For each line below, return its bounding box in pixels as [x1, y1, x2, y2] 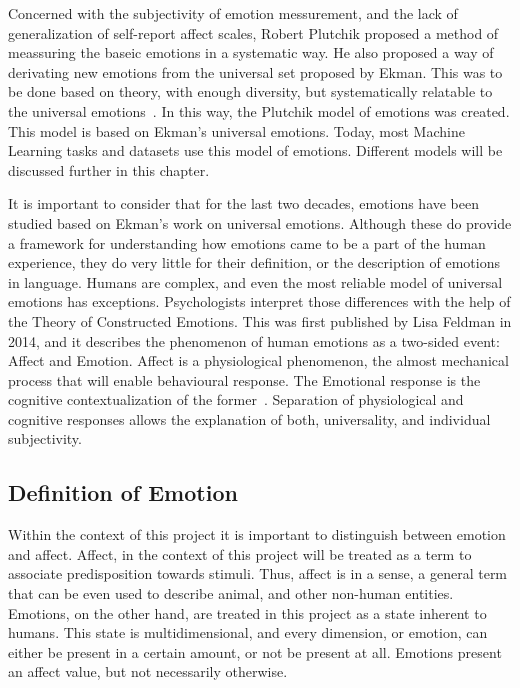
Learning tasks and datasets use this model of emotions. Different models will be [8, 140, 503, 161]
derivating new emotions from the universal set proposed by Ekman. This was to [8, 61, 503, 82]
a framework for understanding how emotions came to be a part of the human [8, 232, 486, 253]
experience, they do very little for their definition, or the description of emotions [8, 252, 500, 273]
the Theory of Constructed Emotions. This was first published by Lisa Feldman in [8, 310, 512, 331]
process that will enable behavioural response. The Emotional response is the [8, 369, 481, 390]
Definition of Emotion [8, 477, 238, 508]
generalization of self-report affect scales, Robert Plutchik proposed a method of [8, 22, 499, 43]
